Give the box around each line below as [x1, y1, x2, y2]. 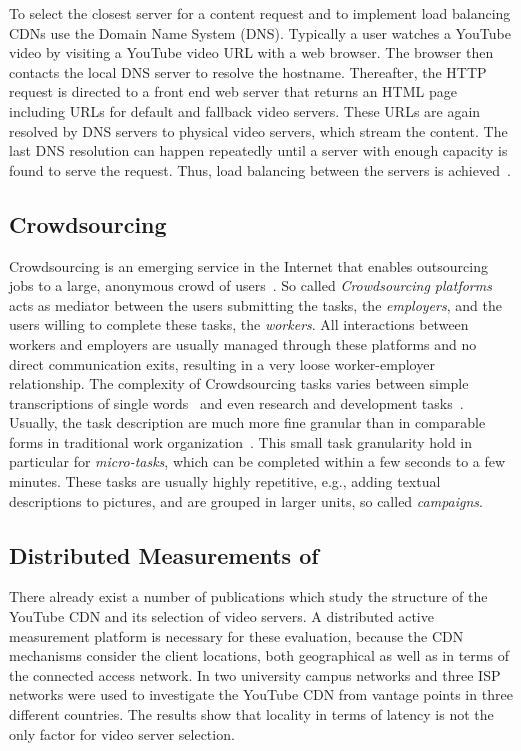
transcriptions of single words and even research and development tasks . [9, 392, 464, 413]
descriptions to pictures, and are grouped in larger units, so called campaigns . [9, 490, 483, 511]
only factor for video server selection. [9, 723, 235, 744]
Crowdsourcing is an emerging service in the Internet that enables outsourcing [9, 255, 488, 276]
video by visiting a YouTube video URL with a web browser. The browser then [9, 42, 494, 63]
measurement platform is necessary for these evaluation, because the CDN [9, 625, 464, 646]
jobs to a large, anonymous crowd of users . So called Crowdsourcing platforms [9, 275, 492, 296]
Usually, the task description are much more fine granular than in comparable [9, 412, 486, 433]
